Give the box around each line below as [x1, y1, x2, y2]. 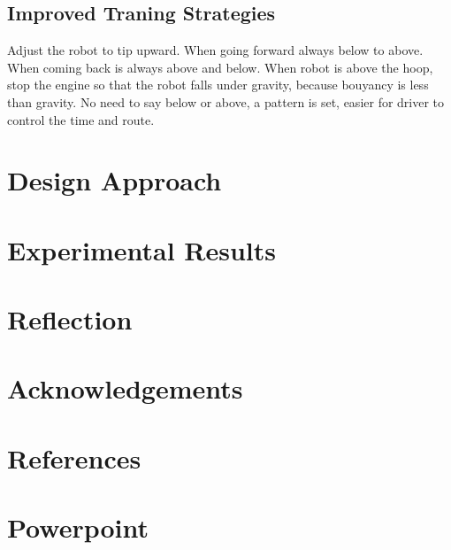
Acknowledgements [7, 370, 243, 407]
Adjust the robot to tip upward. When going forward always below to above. [7, 41, 424, 59]
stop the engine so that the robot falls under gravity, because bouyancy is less [7, 75, 429, 94]
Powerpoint [7, 509, 149, 546]
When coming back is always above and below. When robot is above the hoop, [7, 58, 433, 76]
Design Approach [7, 162, 222, 198]
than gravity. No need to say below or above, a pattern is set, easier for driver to [7, 92, 445, 111]
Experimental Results [7, 231, 276, 267]
